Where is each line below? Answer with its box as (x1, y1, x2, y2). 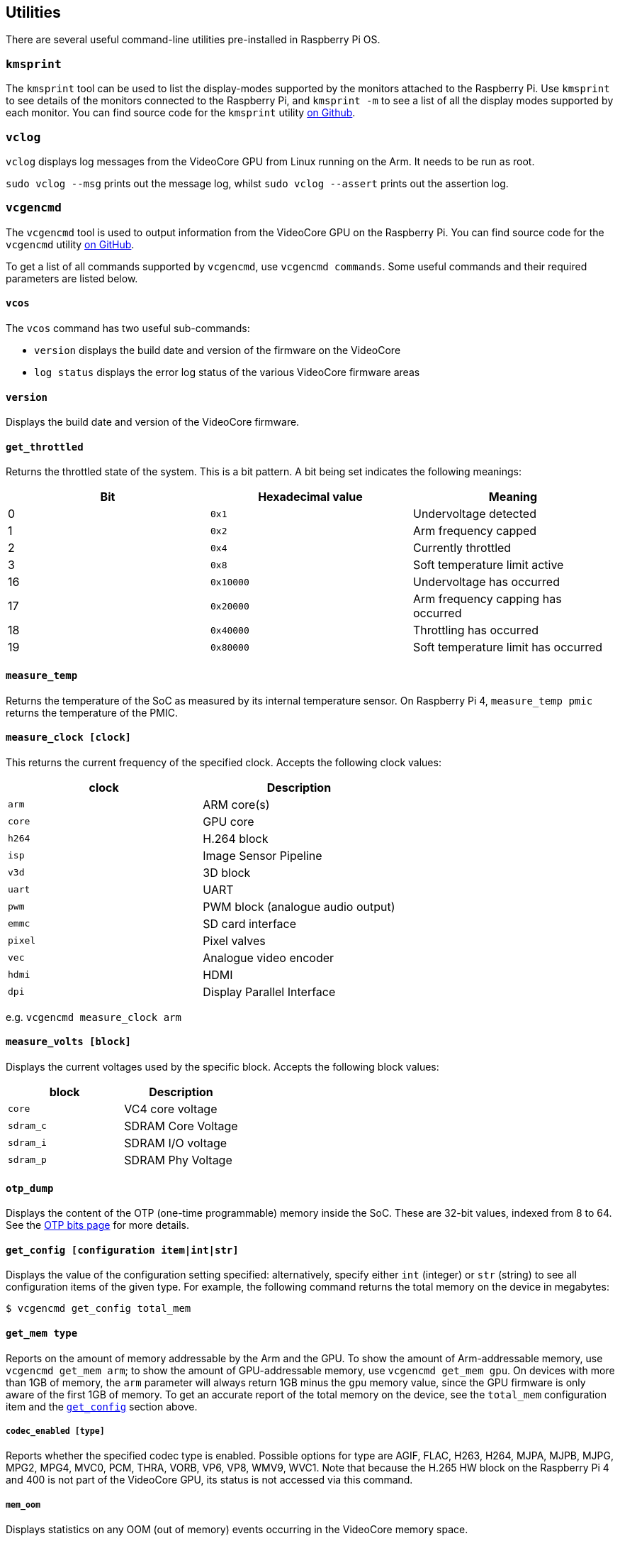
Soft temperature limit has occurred (412, 640, 603, 655)
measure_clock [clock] (6, 731, 132, 744)
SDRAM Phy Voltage (124, 1152, 232, 1167)
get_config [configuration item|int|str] (6, 1244, 239, 1256)
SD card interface (203, 916, 297, 931)
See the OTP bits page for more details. (6, 1219, 190, 1232)
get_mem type (6, 1327, 78, 1340)
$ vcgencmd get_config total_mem (6, 1303, 191, 1315)
